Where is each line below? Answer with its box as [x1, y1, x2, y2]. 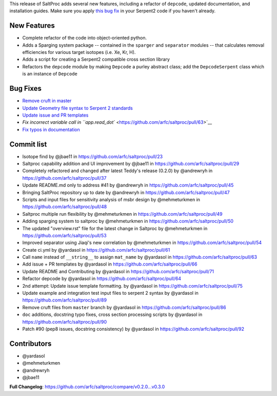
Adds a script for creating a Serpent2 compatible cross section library [22, 56, 170, 63]
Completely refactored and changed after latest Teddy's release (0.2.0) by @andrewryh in [22, 167, 213, 174]
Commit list [9, 140, 47, 148]
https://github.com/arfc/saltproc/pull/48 [22, 203, 107, 210]
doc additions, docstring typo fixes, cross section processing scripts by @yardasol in [22, 311, 203, 318]
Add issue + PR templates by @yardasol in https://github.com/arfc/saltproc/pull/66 [22, 261, 197, 267]
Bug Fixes [9, 84, 42, 93]
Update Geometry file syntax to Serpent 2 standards [22, 105, 133, 111]
